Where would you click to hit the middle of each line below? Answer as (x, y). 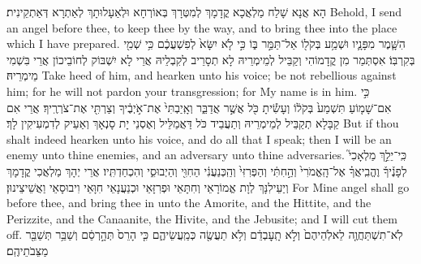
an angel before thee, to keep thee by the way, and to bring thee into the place (202, 27)
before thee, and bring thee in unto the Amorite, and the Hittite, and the (189, 203)
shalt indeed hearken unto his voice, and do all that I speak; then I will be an (199, 138)
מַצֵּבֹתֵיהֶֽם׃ (28, 250)
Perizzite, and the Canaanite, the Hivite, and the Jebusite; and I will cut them (202, 218)
